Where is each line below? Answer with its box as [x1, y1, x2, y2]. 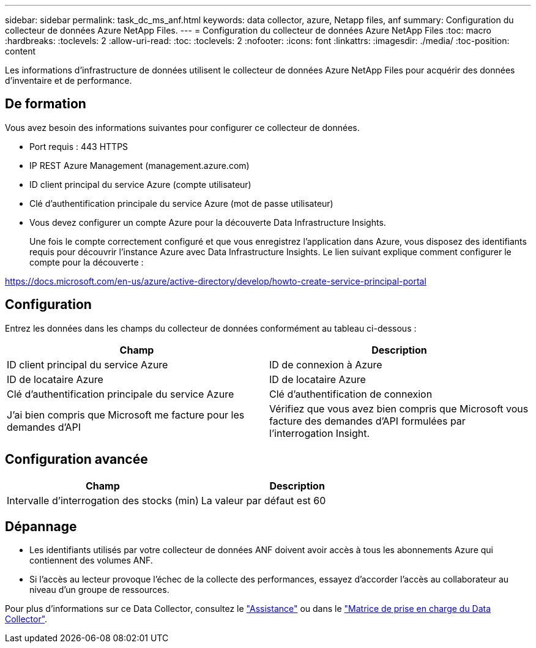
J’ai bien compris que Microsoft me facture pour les [7, 408, 245, 421]
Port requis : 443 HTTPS [29, 141, 128, 152]
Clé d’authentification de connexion [269, 387, 433, 400]
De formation [5, 96, 86, 112]
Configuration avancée [5, 452, 148, 467]
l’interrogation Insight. [269, 426, 370, 439]
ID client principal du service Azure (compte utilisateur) [29, 179, 251, 190]
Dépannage [5, 518, 77, 534]
